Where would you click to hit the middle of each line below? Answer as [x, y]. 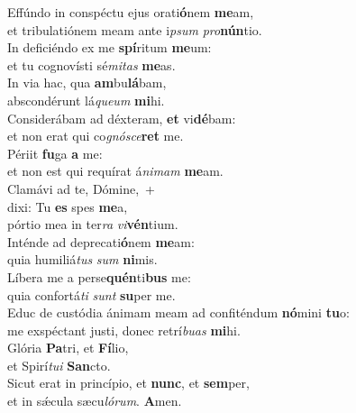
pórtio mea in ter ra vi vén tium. [93, 224]
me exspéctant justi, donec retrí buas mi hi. [124, 330]
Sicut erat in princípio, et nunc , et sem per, [128, 383]
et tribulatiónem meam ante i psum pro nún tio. [135, 29]
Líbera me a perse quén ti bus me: [99, 276]
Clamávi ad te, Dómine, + [81, 188]
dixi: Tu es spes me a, [68, 206]
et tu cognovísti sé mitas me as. [91, 64]
